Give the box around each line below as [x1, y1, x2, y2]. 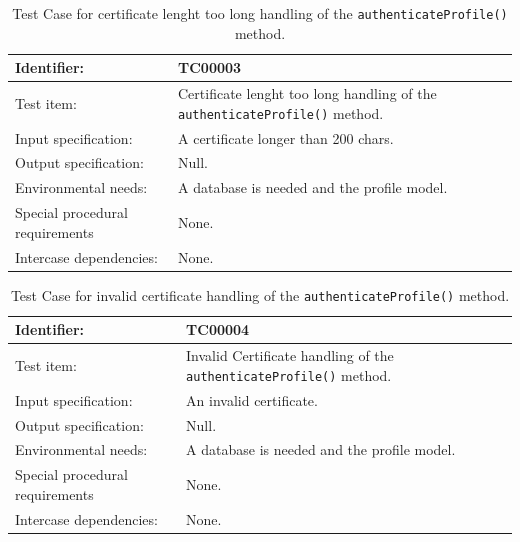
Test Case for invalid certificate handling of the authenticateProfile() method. [10, 284, 510, 305]
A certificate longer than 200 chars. [178, 127, 394, 148]
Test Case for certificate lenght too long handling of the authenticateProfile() [12, 3, 508, 23]
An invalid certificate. [186, 389, 318, 410]
